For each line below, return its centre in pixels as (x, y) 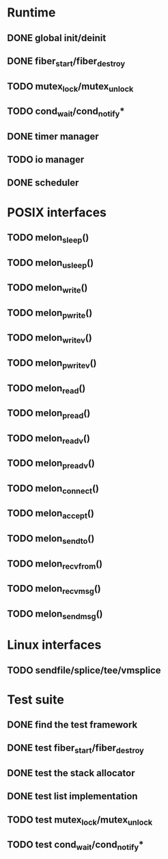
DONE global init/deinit (57, 38)
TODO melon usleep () (51, 263)
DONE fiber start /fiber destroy (66, 62)
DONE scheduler (43, 183)
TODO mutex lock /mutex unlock (70, 87)
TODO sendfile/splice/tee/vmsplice (84, 670)
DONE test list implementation (72, 796)
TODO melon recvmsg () (54, 590)
